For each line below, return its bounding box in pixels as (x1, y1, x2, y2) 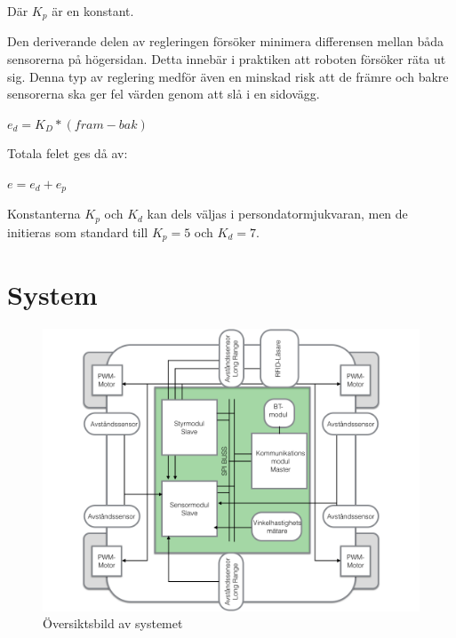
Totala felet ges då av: (7, 144, 128, 163)
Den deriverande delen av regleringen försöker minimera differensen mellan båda (7, 32, 444, 51)
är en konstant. (52, 2, 134, 20)
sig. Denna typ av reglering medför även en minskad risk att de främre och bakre (7, 67, 449, 85)
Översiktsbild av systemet (43, 614, 183, 633)
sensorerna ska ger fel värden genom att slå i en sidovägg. (7, 84, 320, 103)
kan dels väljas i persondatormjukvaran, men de (147, 204, 408, 223)
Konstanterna (7, 204, 81, 223)
